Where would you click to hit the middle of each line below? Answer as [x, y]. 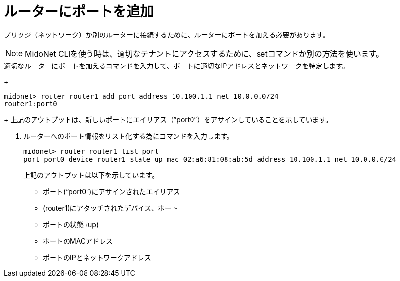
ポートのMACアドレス [78, 241]
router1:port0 [31, 104]
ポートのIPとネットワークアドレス [97, 257]
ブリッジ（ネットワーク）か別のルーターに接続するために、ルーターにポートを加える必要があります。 [167, 34]
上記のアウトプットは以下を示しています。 [91, 175]
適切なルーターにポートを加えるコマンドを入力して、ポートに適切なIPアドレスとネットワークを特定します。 [176, 66]
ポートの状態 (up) [71, 224]
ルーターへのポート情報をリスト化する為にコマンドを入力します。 [129, 136]
